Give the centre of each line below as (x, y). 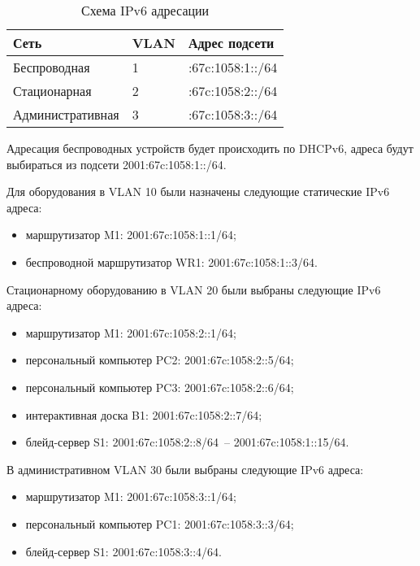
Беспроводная (52, 67)
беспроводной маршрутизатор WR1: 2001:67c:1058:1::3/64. (171, 261)
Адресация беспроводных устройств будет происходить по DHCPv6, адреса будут (210, 148)
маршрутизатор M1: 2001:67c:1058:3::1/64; (131, 496)
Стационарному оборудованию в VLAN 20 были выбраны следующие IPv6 (194, 289)
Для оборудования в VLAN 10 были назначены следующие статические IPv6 (198, 192)
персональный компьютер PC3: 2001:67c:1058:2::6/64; (160, 387)
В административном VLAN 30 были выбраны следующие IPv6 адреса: (185, 469)
